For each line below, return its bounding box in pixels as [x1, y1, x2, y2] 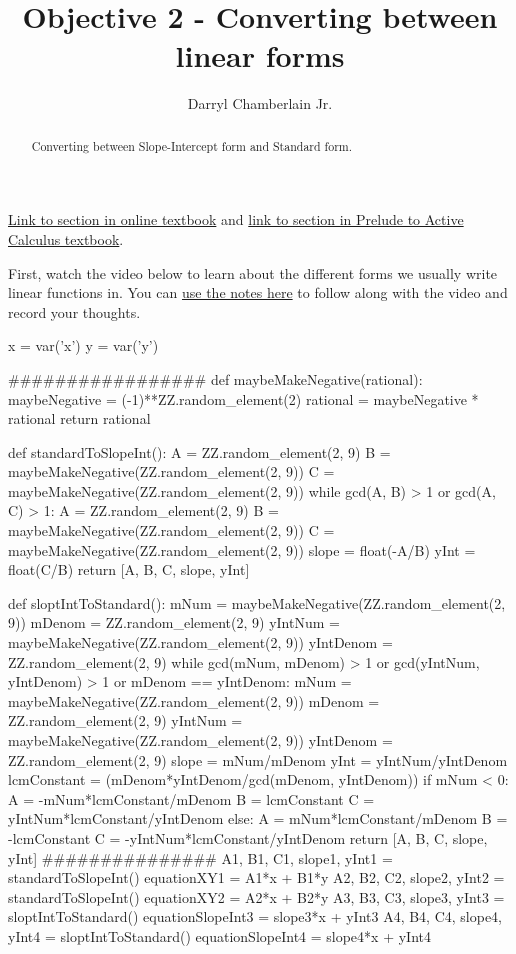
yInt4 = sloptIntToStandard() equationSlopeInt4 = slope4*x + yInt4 [8, 925, 431, 946]
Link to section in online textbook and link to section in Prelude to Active [8, 209, 464, 230]
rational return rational [8, 408, 151, 429]
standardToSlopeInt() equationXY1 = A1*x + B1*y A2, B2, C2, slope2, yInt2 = [8, 867, 505, 888]
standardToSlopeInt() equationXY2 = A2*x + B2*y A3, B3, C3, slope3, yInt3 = [8, 886, 505, 907]
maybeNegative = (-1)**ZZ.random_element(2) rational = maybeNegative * [8, 388, 479, 409]
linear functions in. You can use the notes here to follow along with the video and [8, 282, 508, 303]
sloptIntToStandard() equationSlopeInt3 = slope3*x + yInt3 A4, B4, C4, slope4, [8, 906, 503, 927]
